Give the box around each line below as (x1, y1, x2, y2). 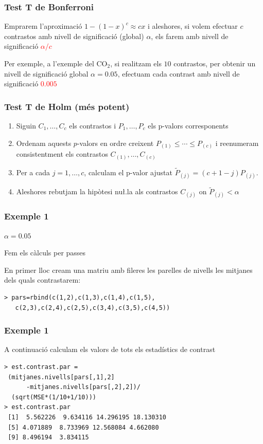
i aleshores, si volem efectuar (147, 21, 238, 31)
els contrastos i (69, 120, 116, 131)
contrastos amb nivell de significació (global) (4, 30, 144, 41)
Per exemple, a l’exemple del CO (4, 58, 108, 68)
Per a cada (16, 166, 50, 177)
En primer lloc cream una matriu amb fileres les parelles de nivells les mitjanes (4, 264, 253, 275)
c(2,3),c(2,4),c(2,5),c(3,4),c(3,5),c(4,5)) (15, 304, 170, 311)
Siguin (16, 120, 36, 131)
